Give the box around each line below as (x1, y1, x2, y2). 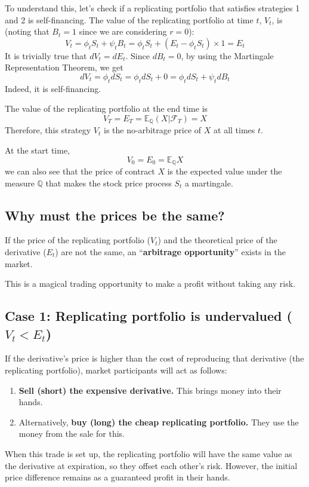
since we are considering (79, 25, 167, 38)
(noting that (5, 25, 50, 38)
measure (5, 176, 35, 189)
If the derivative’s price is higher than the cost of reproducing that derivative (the (5, 352, 304, 365)
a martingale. (184, 176, 233, 189)
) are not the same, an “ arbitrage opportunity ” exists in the (55, 246, 286, 258)
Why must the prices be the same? (5, 206, 225, 224)
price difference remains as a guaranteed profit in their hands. (5, 471, 230, 483)
